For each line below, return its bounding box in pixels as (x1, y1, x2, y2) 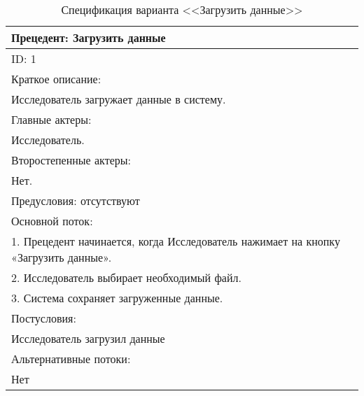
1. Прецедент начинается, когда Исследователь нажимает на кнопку (11, 233, 340, 249)
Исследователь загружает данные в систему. (11, 91, 226, 107)
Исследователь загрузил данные (11, 330, 165, 346)
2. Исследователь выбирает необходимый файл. (11, 269, 241, 285)
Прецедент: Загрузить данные (11, 29, 166, 45)
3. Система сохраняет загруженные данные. (11, 290, 223, 306)
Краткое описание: (11, 71, 101, 87)
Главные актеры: (11, 111, 92, 127)
